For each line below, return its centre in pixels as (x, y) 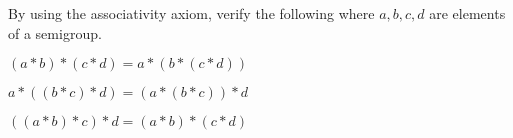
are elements (467, 13)
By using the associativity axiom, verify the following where (191, 13)
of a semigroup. (55, 32)
